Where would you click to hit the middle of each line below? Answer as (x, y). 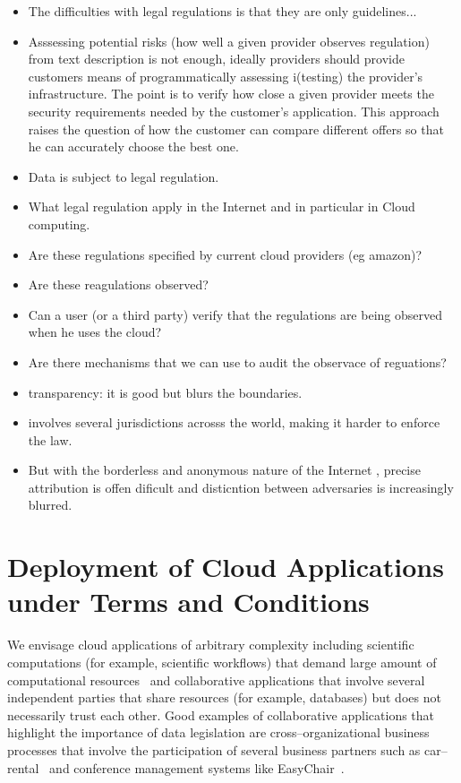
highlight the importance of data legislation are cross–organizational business (218, 732)
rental (23, 767)
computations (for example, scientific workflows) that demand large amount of (222, 662)
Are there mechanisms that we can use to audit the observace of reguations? (237, 361)
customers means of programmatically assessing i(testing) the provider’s (226, 76)
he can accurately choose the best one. (133, 146)
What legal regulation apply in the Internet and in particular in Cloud (222, 207)
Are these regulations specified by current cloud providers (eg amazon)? (225, 254)
